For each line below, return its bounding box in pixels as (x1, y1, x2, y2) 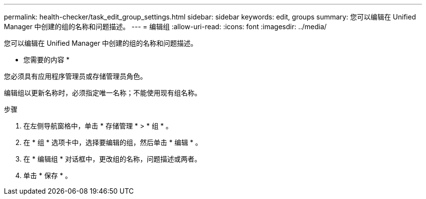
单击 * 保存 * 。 (23, 171, 72, 180)
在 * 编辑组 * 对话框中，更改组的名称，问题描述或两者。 (23, 155, 201, 163)
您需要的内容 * (23, 55, 70, 64)
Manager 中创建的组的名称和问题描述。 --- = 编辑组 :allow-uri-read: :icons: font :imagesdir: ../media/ (4, 22, 327, 31)
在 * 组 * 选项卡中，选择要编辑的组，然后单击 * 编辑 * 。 (23, 138, 202, 146)
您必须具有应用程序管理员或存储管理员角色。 (4, 72, 147, 80)
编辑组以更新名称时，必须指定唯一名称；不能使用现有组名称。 (4, 89, 201, 97)
